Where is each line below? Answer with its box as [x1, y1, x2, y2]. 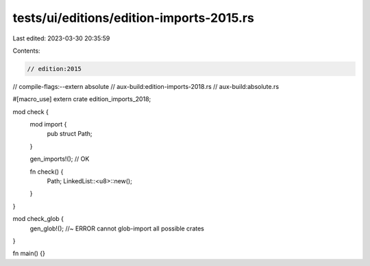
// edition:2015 [27, 65, 82, 72]
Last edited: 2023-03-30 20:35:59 [12, 34, 110, 42]
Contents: [12, 46, 40, 55]
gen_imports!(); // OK [29, 155, 90, 163]
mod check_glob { [12, 215, 64, 223]
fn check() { [29, 168, 64, 176]
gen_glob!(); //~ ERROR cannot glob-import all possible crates [29, 224, 205, 232]
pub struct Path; [47, 130, 92, 138]
